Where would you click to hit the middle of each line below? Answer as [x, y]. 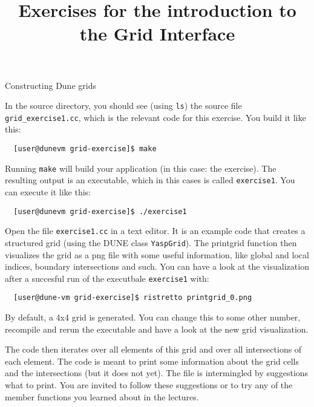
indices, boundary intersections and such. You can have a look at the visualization [157, 266]
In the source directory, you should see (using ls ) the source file [123, 106]
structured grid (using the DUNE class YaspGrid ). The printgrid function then [151, 242]
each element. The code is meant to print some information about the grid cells [152, 361]
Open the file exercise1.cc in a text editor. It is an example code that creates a [155, 231]
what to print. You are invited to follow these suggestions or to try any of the [149, 385]
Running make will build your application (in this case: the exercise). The [141, 168]
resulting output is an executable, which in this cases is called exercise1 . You [150, 180]
